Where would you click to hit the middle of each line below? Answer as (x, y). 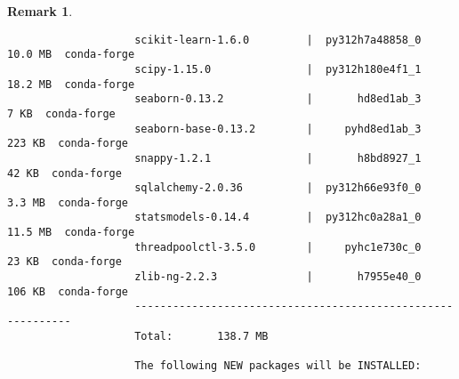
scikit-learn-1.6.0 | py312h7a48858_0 (278, 40)
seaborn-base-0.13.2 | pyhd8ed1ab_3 (278, 129)
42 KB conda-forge (64, 173)
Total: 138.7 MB (201, 336)
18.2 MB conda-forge (71, 84)
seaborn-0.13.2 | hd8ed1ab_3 (278, 99)
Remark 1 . (40, 11)
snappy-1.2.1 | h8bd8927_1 (278, 158)
